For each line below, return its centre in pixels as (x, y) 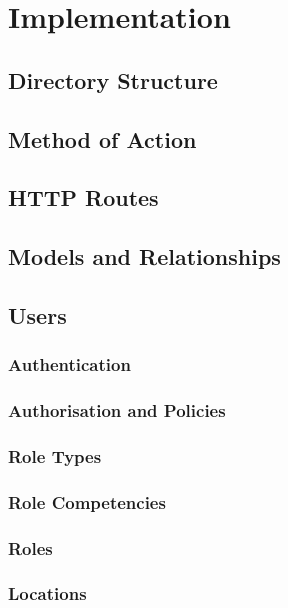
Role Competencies (87, 501)
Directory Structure (113, 79)
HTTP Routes (83, 197)
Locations (47, 593)
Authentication (69, 364)
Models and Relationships (144, 256)
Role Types (55, 455)
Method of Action (102, 138)
